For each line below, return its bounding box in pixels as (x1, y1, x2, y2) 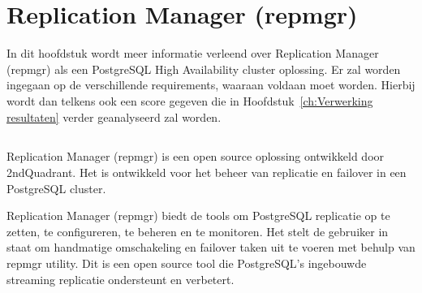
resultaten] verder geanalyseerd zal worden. (6, 108, 222, 125)
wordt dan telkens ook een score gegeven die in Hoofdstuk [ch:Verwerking (6, 92, 373, 109)
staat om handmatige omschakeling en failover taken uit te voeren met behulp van (6, 239, 416, 256)
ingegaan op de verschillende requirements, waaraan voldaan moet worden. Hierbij (6, 76, 416, 93)
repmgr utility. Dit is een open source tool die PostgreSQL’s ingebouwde (6, 255, 367, 272)
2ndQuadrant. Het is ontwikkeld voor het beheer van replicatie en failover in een (6, 164, 407, 181)
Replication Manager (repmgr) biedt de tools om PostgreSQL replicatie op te (6, 207, 390, 224)
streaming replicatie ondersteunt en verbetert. (6, 270, 235, 287)
